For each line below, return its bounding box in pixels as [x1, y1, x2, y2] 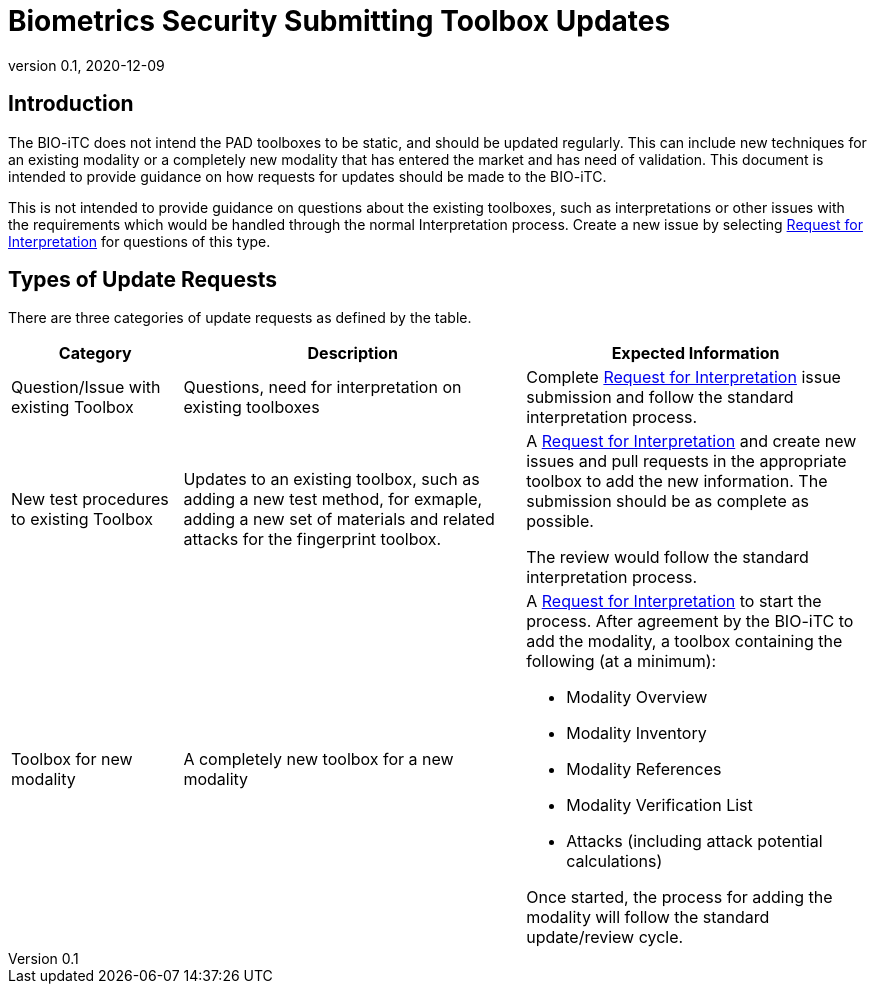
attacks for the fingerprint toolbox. [183, 529, 442, 550]
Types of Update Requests [8, 267, 277, 293]
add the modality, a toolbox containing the [526, 631, 843, 652]
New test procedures [11, 489, 169, 510]
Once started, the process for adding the [526, 887, 833, 908]
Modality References [566, 759, 722, 780]
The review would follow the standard [526, 547, 809, 568]
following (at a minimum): [526, 651, 717, 672]
